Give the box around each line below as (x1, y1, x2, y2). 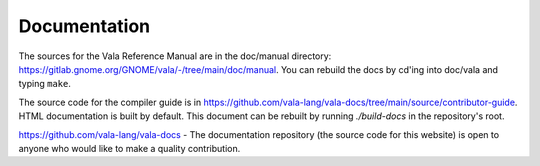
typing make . (18, 78, 72, 90)
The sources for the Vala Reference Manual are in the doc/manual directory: (18, 50, 332, 62)
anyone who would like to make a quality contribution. (18, 142, 241, 154)
